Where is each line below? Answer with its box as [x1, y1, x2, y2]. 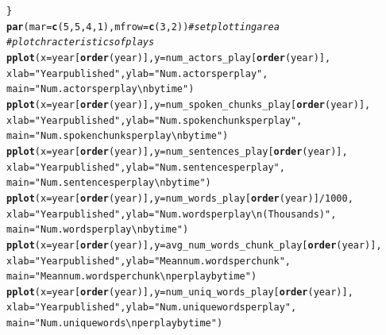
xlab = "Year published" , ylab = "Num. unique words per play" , [6, 302, 297, 314]
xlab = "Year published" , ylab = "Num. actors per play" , [6, 67, 268, 79]
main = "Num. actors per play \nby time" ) [6, 83, 195, 95]
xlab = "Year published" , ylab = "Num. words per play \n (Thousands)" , [6, 208, 337, 220]
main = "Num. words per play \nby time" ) [6, 224, 189, 236]
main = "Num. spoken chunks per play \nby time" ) [6, 130, 229, 142]
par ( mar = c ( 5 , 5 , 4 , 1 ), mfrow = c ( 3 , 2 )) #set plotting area [6, 21, 280, 33]
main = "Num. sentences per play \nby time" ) [6, 177, 211, 189]
